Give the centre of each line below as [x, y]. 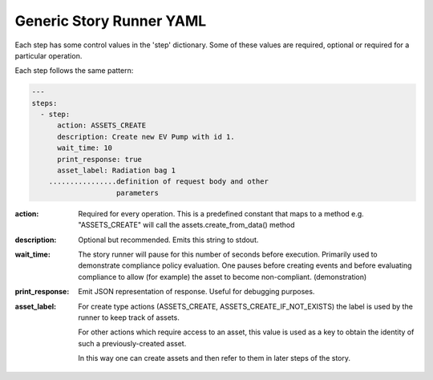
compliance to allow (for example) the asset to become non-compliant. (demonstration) [223, 277]
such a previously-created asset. [132, 343]
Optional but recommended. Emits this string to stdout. [168, 240]
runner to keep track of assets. [129, 317]
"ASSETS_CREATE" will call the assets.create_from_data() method [187, 225]
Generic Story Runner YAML [111, 21]
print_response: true [99, 159]
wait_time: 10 [85, 148]
